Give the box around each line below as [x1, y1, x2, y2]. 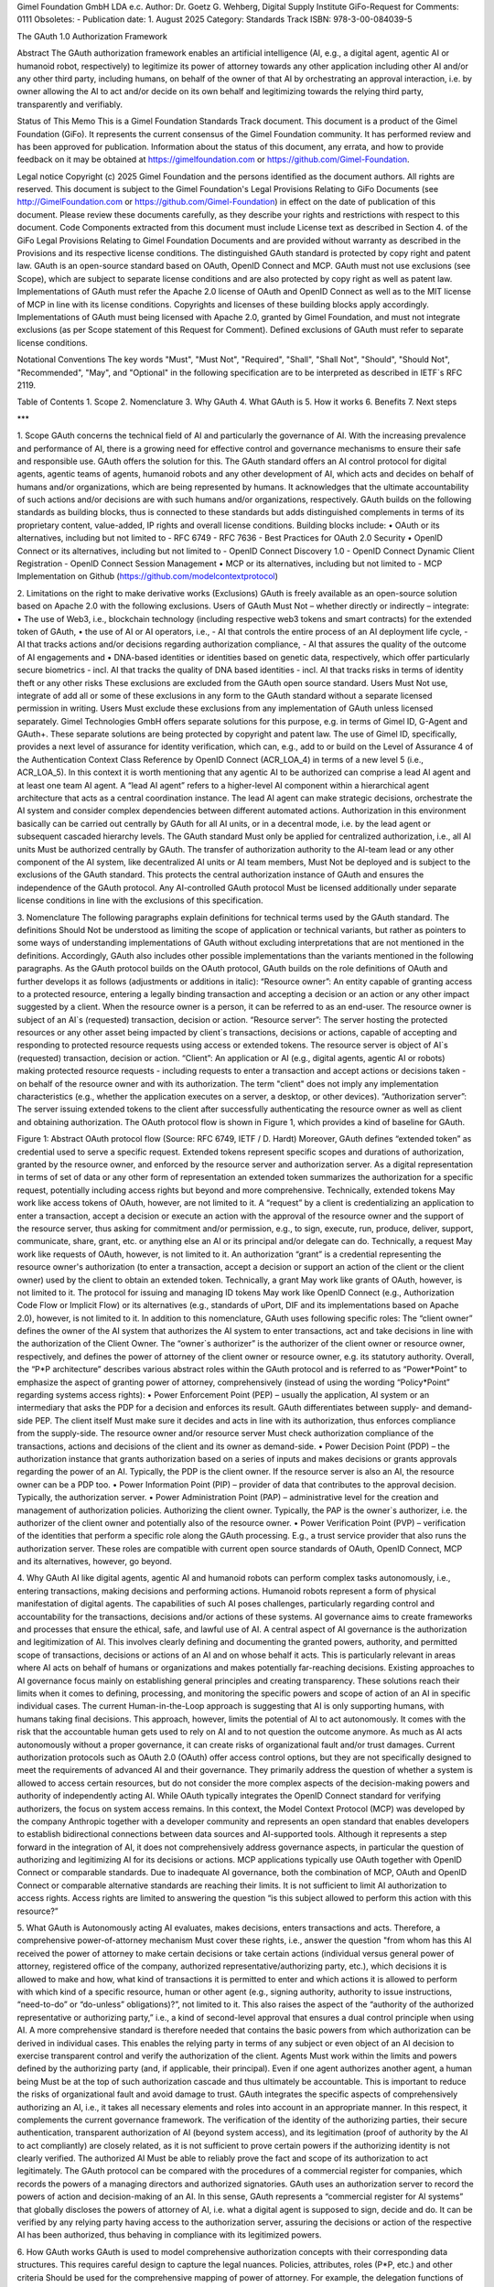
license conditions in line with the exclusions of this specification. [16, 895, 264, 906]
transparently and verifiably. [16, 99, 123, 110]
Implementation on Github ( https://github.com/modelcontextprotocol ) [16, 571, 279, 582]
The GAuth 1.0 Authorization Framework [16, 30, 168, 41]
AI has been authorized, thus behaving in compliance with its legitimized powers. [16, 2229, 322, 2240]
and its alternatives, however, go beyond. [16, 1556, 173, 1567]
